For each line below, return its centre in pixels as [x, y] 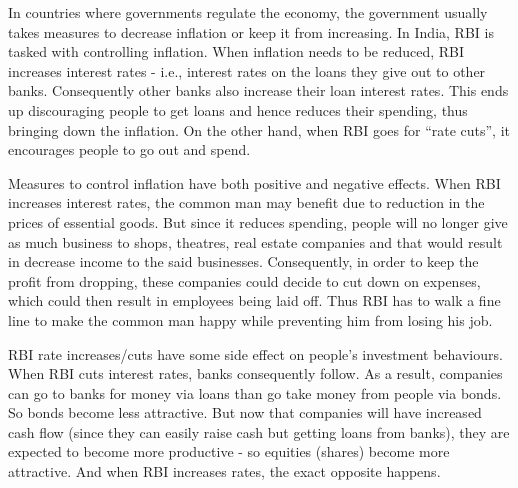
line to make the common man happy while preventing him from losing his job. [250, 319]
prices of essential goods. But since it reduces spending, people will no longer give [258, 221]
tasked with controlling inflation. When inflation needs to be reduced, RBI [236, 51]
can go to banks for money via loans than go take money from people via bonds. [255, 392]
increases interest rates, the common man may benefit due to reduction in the [246, 202]
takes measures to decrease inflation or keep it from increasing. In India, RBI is [251, 31]
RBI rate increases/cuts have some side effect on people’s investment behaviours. [255, 353]
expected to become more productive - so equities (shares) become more [229, 451]
